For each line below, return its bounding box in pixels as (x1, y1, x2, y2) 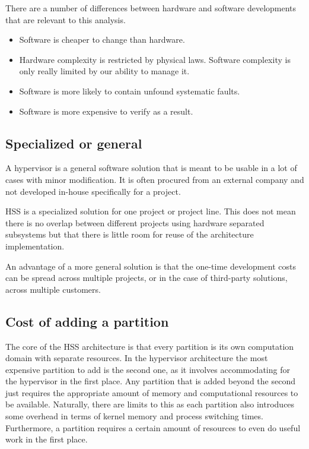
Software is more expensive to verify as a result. (19, 105, 193, 117)
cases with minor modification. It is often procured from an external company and (5, 173, 304, 185)
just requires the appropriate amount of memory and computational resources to (5, 386, 298, 399)
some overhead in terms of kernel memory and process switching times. (5, 410, 263, 422)
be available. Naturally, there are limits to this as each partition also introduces (5, 398, 295, 410)
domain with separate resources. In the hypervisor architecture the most (5, 352, 268, 364)
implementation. (5, 239, 65, 252)
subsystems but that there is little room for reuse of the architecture (5, 228, 254, 241)
